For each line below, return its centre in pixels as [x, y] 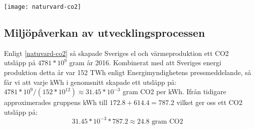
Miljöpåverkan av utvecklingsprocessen [104, 33]
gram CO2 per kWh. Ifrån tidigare [175, 91]
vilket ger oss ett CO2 [209, 102]
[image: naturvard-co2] [43, 7]
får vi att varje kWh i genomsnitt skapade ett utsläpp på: [90, 82]
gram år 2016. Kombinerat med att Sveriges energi [145, 63]
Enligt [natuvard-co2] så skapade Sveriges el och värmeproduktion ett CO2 [116, 53]
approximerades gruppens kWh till [56, 102]
